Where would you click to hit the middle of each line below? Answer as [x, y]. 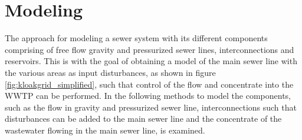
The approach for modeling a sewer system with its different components [136, 38]
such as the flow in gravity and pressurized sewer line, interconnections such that [151, 107]
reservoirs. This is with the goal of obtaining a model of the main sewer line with [151, 61]
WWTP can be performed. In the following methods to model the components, [148, 96]
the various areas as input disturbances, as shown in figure [110, 72]
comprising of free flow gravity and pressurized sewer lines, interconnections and [150, 49]
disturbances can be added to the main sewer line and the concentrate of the [143, 119]
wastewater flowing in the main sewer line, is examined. [105, 130]
